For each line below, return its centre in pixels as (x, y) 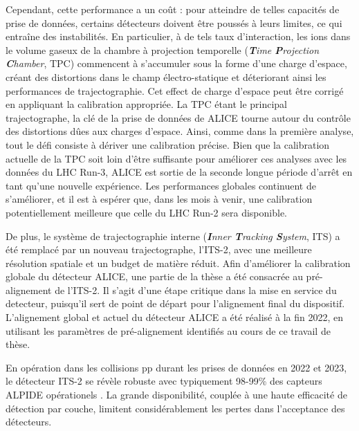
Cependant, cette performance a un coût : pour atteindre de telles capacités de (173, 9)
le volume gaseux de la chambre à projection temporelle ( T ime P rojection (163, 49)
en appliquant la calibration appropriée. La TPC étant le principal (146, 104)
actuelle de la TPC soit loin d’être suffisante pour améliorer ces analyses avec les (176, 158)
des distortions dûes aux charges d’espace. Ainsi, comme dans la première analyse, (180, 131)
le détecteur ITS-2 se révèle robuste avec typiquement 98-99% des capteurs (164, 381)
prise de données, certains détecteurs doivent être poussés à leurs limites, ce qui (174, 22)
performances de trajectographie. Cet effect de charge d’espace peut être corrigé (175, 90)
